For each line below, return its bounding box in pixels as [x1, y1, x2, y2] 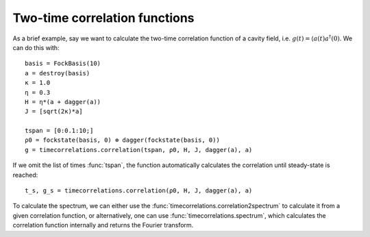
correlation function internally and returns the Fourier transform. [12, 221, 194, 229]
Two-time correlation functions [12, 10, 195, 25]
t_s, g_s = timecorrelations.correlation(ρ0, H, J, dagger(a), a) [25, 187, 253, 195]
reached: [12, 171, 38, 179]
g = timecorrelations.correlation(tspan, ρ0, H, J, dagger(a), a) [25, 146, 253, 153]
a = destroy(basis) [25, 69, 90, 77]
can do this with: [12, 43, 60, 51]
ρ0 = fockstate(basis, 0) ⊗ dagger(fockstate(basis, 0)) [25, 136, 221, 144]
